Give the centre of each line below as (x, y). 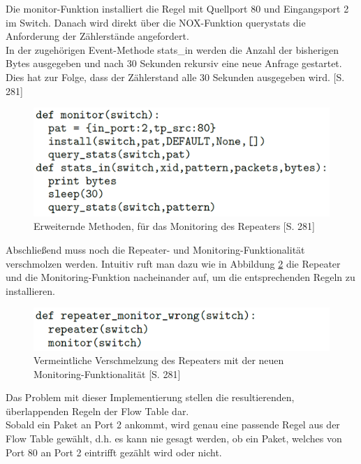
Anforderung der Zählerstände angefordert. (97, 36)
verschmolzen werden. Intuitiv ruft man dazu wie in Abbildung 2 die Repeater (173, 263)
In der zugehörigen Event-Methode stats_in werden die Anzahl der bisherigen (172, 49)
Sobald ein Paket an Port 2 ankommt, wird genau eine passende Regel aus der (173, 425)
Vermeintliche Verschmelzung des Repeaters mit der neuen (159, 360)
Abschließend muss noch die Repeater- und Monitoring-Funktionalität (155, 250)
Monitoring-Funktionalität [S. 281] (107, 374)
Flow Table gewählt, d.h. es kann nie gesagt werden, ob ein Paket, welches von (174, 438)
